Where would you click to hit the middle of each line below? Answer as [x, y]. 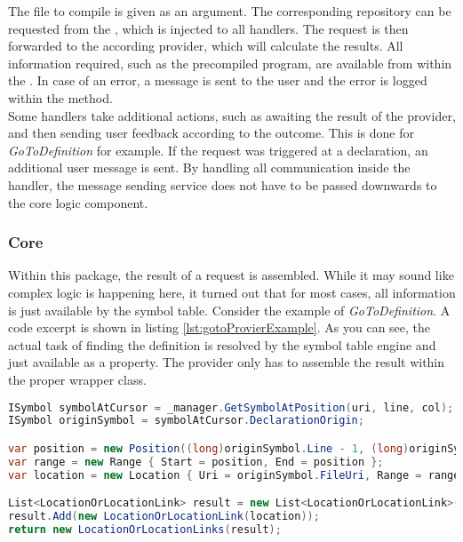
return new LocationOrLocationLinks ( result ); [145, 529]
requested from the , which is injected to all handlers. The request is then [208, 28]
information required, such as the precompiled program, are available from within [230, 63]
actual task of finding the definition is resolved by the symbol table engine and [222, 344]
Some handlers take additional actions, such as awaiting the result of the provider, [232, 115]
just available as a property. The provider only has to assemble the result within [227, 362]
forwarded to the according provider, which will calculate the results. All [206, 46]
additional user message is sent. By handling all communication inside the [209, 167]
